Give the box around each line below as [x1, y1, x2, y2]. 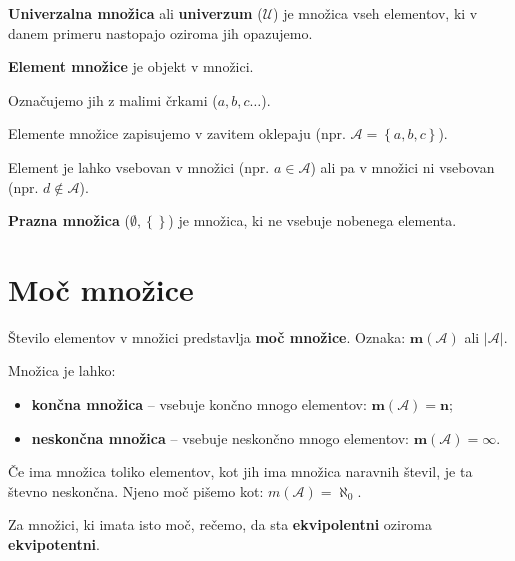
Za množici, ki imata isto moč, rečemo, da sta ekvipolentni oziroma [8, 514, 433, 535]
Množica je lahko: [8, 360, 116, 381]
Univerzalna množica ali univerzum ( [8, 3, 263, 23]
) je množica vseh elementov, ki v [273, 3, 478, 23]
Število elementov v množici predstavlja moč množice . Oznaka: [8, 326, 406, 347]
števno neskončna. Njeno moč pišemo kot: [8, 480, 264, 501]
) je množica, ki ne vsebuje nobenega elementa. [168, 210, 457, 231]
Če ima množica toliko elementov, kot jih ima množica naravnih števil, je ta [8, 461, 473, 482]
